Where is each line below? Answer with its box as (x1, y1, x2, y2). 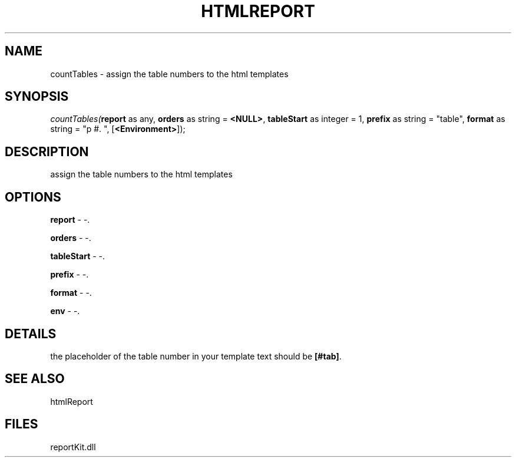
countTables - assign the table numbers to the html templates (50, 68, 289, 79)
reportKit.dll (50, 441, 96, 452)
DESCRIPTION (5, 144, 89, 159)
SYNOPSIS (5, 89, 69, 104)
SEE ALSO (5, 371, 65, 387)
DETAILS (5, 326, 57, 341)
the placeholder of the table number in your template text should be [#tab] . (50, 351, 342, 361)
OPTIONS (5, 189, 61, 204)
